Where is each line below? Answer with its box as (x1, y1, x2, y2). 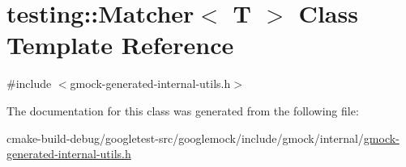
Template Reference (6, 28, 234, 61)
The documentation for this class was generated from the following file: (6, 102, 359, 119)
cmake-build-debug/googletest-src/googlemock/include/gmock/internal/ (6, 129, 364, 146)
